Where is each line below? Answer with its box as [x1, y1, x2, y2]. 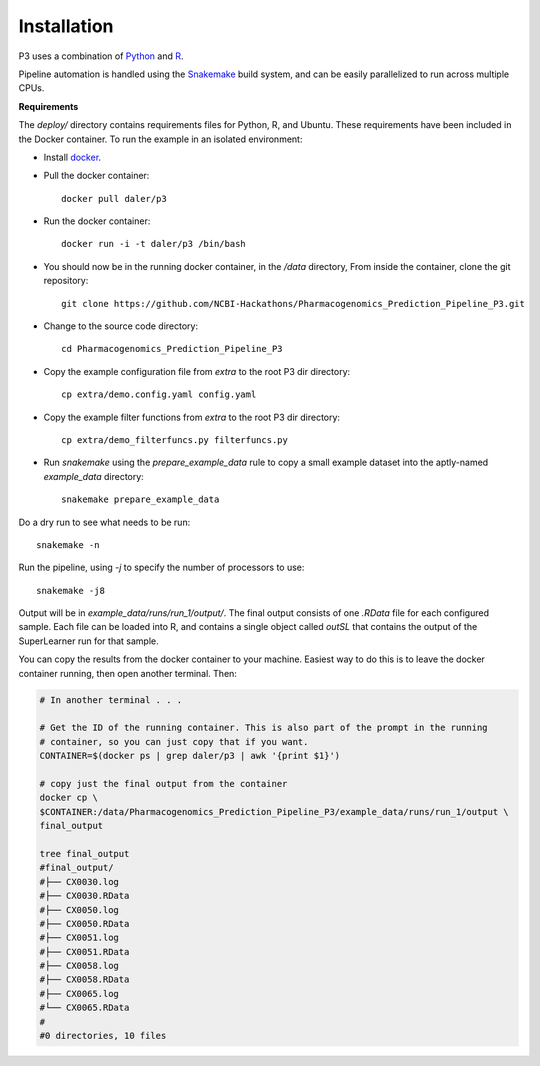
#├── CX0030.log [39, 876, 120, 887]
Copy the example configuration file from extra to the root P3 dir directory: [43, 365, 351, 377]
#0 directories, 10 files [39, 1030, 167, 1042]
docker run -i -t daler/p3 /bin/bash [61, 238, 247, 250]
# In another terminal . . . [39, 694, 183, 705]
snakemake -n [36, 539, 100, 550]
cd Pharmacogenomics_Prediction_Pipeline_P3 [61, 343, 284, 355]
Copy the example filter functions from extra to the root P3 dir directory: [43, 411, 340, 423]
